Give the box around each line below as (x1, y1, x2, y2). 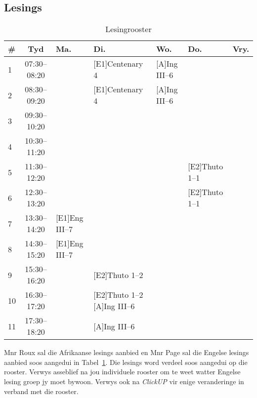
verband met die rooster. (4, 386, 79, 396)
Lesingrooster (105, 23, 152, 35)
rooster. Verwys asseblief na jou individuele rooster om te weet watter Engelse (4, 366, 241, 377)
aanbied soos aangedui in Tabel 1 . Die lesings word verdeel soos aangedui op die (4, 357, 248, 367)
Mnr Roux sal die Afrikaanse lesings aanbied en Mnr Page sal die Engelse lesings (4, 347, 249, 358)
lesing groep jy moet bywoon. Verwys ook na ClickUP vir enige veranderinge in (4, 376, 244, 386)
